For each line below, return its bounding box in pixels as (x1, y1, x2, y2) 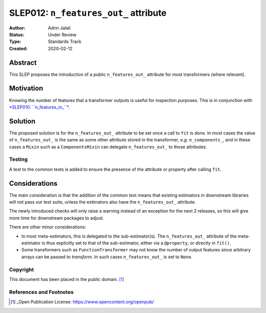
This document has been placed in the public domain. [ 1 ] (9, 276, 124, 282)
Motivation (9, 84, 43, 93)
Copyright (9, 266, 34, 273)
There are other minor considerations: (9, 224, 86, 230)
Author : (9, 25, 26, 31)
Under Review (48, 32, 76, 37)
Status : (9, 32, 25, 37)
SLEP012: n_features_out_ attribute (9, 7, 167, 18)
